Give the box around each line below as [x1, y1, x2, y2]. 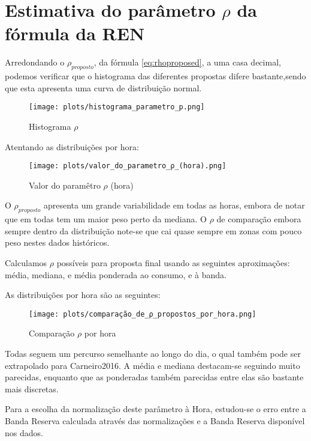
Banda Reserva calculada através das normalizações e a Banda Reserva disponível [5, 414, 305, 427]
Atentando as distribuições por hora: [5, 140, 139, 153]
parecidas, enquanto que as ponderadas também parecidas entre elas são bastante [5, 371, 304, 383]
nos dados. [5, 426, 43, 439]
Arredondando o [5, 56, 65, 68]
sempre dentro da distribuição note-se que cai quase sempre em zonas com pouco [5, 224, 302, 237]
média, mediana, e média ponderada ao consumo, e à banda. [5, 268, 227, 281]
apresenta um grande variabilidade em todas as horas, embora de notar [44, 199, 305, 211]
